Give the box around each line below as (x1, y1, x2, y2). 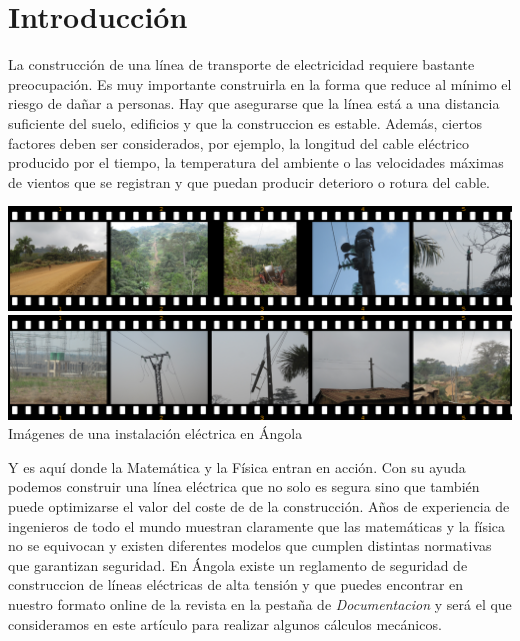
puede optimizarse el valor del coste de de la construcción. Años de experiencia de (8, 495, 510, 516)
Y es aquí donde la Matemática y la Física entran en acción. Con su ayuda (8, 456, 466, 477)
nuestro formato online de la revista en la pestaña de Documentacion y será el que (8, 593, 512, 614)
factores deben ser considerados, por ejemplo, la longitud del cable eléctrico (8, 132, 469, 153)
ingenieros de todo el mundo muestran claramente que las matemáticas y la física (8, 515, 506, 536)
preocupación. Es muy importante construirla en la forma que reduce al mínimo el (8, 73, 512, 94)
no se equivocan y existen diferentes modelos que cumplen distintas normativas (8, 535, 492, 556)
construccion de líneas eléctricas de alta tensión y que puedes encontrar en (8, 574, 464, 595)
